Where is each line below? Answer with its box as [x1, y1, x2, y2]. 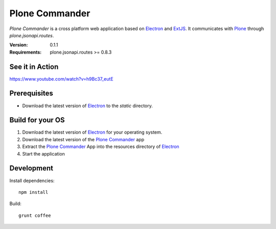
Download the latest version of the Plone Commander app [22, 136, 145, 142]
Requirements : [9, 49, 42, 55]
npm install [18, 189, 49, 195]
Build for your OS [9, 116, 65, 124]
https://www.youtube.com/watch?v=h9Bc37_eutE [9, 75, 113, 82]
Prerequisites [9, 89, 53, 98]
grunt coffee [18, 212, 51, 218]
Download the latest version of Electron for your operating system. [22, 129, 163, 135]
